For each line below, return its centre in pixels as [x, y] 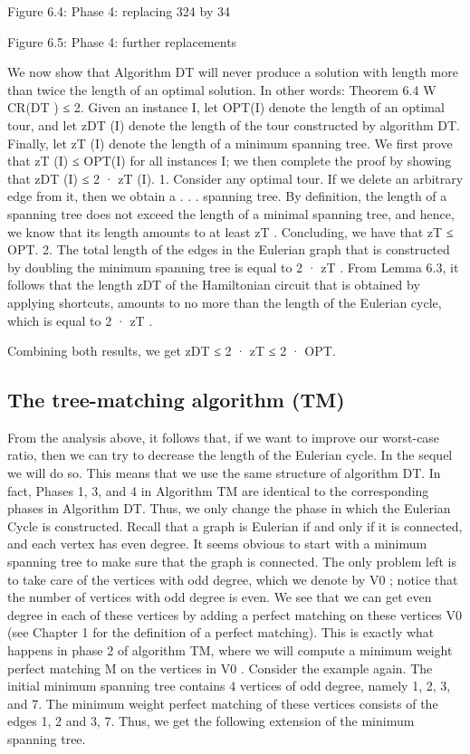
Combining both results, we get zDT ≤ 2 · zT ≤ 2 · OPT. [172, 351]
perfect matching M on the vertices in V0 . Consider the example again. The [220, 668]
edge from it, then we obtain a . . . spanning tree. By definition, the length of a [227, 196]
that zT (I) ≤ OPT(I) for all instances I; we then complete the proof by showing [230, 161]
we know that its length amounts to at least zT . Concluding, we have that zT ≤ [230, 231]
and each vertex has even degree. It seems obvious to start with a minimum [217, 544]
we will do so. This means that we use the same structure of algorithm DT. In [224, 473]
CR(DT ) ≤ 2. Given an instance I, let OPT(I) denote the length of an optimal [226, 107]
